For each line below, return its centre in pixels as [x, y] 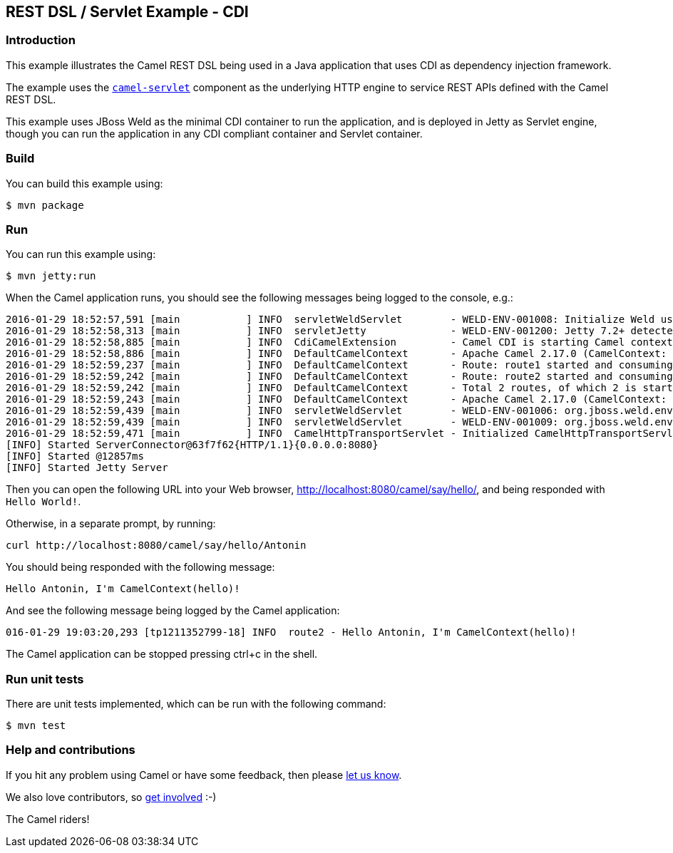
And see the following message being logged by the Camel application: [173, 611]
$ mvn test [36, 726]
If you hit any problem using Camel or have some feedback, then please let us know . [204, 775]
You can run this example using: [81, 254]
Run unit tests [45, 679]
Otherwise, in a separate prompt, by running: [111, 524]
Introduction [41, 40]
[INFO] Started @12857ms [75, 456]
